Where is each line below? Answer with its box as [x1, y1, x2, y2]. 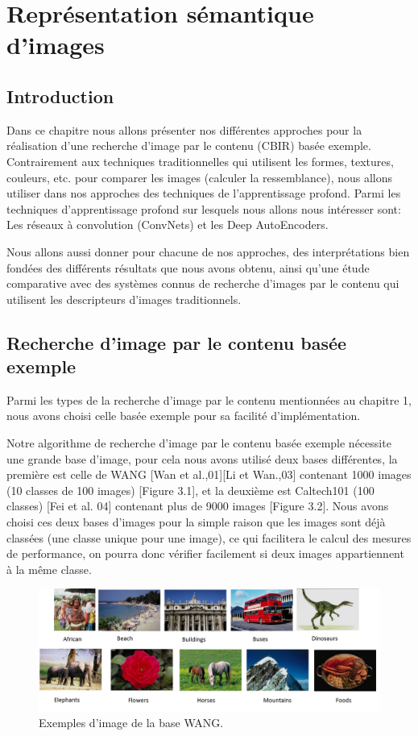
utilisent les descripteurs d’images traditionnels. [6, 290, 242, 307]
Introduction [6, 83, 114, 108]
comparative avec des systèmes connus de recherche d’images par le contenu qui [6, 275, 399, 292]
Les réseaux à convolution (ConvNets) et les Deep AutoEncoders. [6, 216, 329, 233]
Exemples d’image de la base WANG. [39, 714, 224, 731]
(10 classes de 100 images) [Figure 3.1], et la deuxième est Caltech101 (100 [6, 481, 375, 498]
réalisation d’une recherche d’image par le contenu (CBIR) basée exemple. [6, 137, 371, 154]
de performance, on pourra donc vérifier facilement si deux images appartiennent [6, 545, 404, 562]
